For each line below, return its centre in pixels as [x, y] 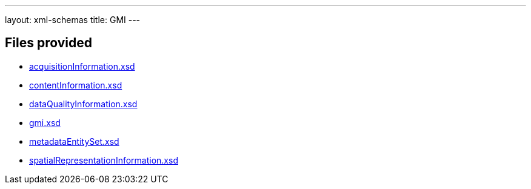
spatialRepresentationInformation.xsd [104, 160]
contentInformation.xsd [76, 85]
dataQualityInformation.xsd [83, 104]
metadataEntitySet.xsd [74, 141]
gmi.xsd [45, 122]
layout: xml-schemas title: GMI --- [73, 20]
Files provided [48, 43]
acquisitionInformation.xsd [82, 66]
